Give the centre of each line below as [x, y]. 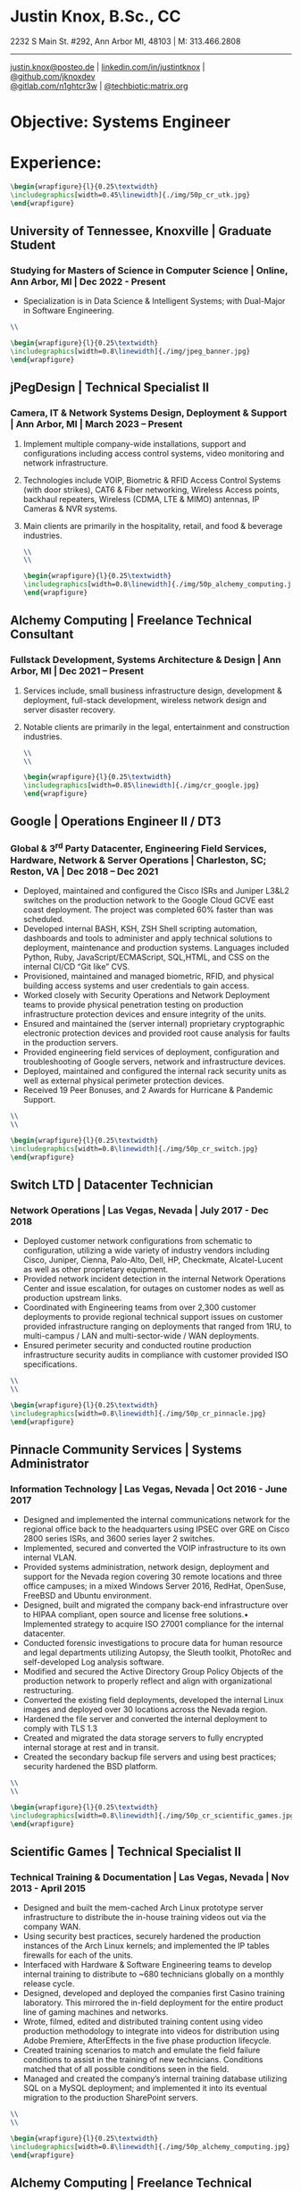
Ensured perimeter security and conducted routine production [137, 1346]
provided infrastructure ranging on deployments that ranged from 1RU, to [157, 1326]
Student [33, 245]
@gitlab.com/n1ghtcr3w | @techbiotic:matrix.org [99, 86]
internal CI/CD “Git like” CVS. [76, 967]
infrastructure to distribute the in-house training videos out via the [145, 1918]
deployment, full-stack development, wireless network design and [145, 700]
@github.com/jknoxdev [53, 76]
